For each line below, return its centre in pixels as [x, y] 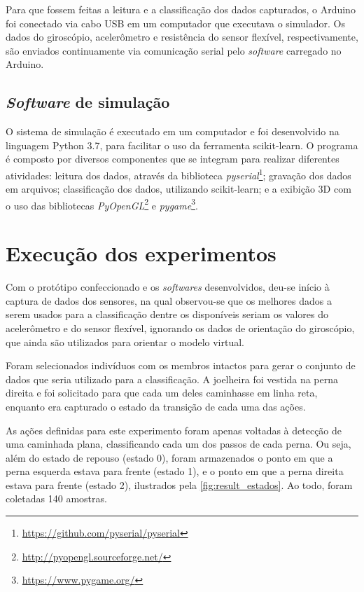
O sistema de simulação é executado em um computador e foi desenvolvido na [173, 131]
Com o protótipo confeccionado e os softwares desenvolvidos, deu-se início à [168, 287]
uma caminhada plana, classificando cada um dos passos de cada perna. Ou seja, [178, 444]
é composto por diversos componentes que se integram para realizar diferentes [173, 159]
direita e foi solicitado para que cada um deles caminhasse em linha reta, [162, 393]
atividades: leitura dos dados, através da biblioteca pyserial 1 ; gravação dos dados [178, 174]
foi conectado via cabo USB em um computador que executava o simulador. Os [175, 23]
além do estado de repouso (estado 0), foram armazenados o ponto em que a [169, 457]
